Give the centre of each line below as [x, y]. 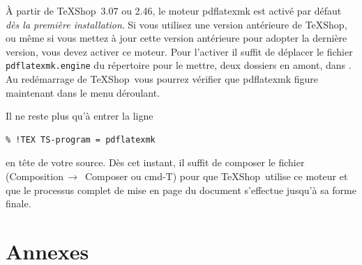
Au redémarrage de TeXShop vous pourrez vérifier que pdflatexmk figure [162, 79]
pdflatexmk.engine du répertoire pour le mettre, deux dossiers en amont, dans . [179, 65]
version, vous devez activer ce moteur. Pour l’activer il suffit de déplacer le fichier [179, 51]
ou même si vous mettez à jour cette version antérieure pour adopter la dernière [176, 38]
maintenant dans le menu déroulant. [83, 92]
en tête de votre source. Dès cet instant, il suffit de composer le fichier [155, 162]
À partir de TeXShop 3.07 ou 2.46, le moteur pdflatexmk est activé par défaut [174, 10]
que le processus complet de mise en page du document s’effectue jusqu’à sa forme [181, 190]
